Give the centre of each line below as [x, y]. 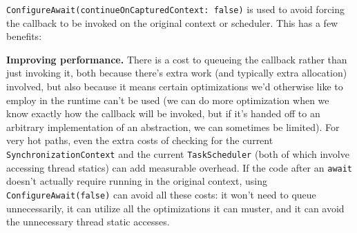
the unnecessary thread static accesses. [88, 222]
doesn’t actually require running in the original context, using [137, 181]
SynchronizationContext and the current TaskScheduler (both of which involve [178, 154]
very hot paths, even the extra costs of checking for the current [140, 140]
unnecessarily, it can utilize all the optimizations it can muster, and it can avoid [175, 208]
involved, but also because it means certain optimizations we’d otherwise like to [175, 87]
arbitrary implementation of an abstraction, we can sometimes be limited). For [173, 126]
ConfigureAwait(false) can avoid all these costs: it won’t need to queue [161, 194]
